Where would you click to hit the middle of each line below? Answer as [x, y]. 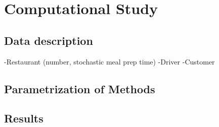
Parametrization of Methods [80, 88]
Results [24, 118]
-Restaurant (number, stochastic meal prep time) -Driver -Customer [109, 61]
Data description [49, 40]
